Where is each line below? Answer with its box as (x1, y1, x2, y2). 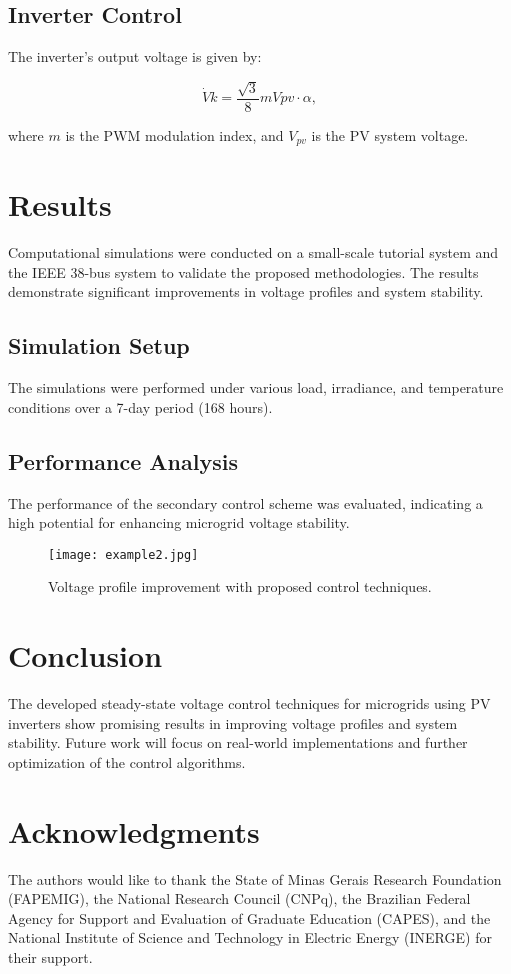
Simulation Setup (8, 330, 190, 361)
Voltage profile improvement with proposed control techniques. (48, 576, 432, 597)
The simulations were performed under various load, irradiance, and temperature (8, 377, 504, 398)
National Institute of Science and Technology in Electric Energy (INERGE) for (8, 927, 492, 948)
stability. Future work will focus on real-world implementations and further (8, 732, 468, 753)
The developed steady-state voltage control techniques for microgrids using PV (8, 693, 491, 714)
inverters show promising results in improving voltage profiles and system (8, 712, 458, 733)
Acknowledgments (8, 810, 260, 851)
